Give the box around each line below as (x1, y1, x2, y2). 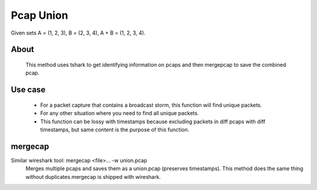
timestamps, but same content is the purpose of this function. (40, 126, 190, 133)
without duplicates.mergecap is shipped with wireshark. (25, 173, 161, 180)
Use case (11, 85, 46, 95)
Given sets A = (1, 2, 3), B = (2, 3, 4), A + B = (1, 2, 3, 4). (11, 29, 146, 36)
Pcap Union (11, 9, 69, 22)
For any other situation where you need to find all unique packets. (40, 110, 199, 117)
